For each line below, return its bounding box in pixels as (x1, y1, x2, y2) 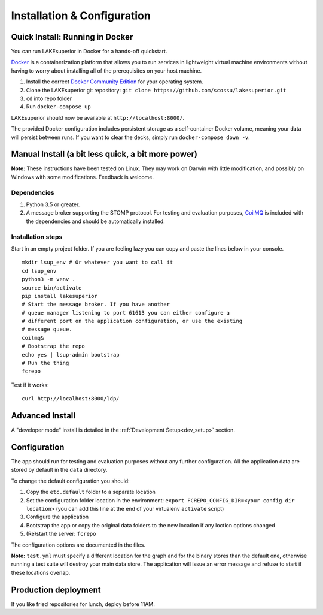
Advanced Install (11, 411, 76, 421)
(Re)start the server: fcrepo (26, 530, 96, 538)
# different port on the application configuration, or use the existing (22, 318, 243, 325)
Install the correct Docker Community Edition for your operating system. (26, 78, 203, 85)
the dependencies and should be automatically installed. (26, 218, 165, 225)
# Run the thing (22, 360, 69, 367)
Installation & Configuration (11, 9, 151, 22)
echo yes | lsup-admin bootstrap (22, 351, 120, 358)
